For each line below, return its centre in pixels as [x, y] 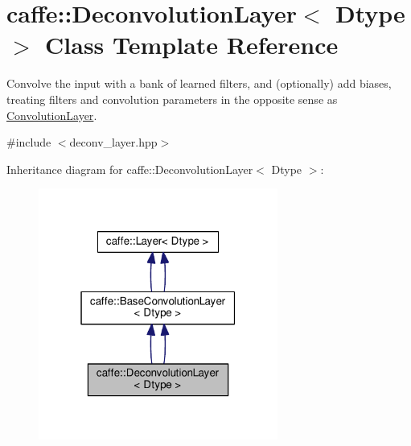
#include [29, 142]
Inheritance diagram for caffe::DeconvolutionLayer [130, 169]
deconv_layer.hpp [113, 142]
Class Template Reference [192, 45]
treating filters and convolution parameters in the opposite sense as [172, 99]
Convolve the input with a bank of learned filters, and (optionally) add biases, [199, 83]
